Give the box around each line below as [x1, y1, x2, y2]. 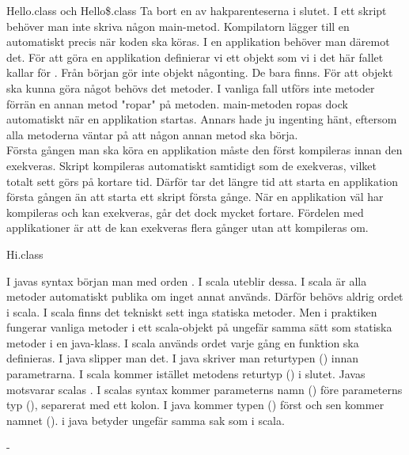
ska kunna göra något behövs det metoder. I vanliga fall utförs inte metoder [6, 79, 375, 96]
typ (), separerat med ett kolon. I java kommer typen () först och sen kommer [6, 396, 384, 413]
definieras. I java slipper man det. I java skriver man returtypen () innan [6, 350, 358, 366]
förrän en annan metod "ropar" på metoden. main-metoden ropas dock [6, 95, 348, 112]
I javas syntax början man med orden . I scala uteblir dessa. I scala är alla [6, 272, 367, 289]
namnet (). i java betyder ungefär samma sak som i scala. [6, 411, 285, 428]
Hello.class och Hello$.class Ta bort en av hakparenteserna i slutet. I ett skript [6, 2, 387, 18]
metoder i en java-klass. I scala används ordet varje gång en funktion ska [6, 334, 359, 351]
